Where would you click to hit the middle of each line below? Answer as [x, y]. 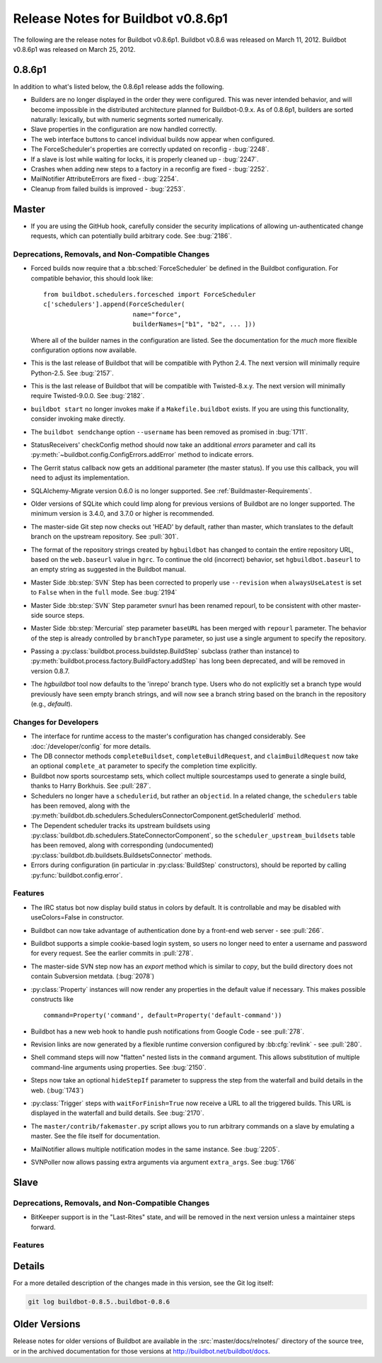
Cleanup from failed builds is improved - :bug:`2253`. [108, 188]
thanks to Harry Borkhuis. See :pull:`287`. [91, 786]
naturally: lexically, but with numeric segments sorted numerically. [127, 120]
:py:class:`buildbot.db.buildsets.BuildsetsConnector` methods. [121, 855]
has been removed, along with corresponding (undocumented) [122, 845]
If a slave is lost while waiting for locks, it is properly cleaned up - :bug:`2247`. [145, 159]
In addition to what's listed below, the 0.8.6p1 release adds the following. [118, 86]
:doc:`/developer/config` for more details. [91, 746]
